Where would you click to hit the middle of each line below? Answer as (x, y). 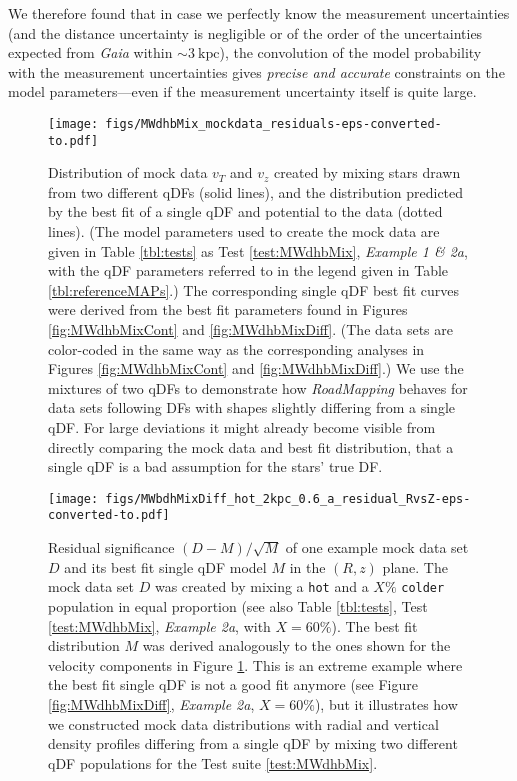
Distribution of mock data (128, 172)
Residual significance (111, 547)
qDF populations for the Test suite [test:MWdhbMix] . (213, 762)
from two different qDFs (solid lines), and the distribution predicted (256, 191)
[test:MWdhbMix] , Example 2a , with (159, 625)
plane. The (415, 566)
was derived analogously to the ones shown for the (296, 645)
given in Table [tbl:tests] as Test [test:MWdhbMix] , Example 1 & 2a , (258, 250)
